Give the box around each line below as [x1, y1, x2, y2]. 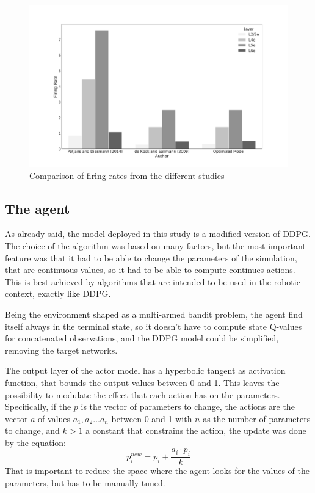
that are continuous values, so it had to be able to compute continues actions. [5, 263, 295, 276]
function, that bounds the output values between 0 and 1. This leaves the [5, 376, 280, 389]
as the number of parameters [203, 412, 311, 425]
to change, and [5, 424, 60, 437]
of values [38, 412, 71, 425]
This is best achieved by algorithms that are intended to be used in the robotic [5, 275, 300, 288]
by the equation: [5, 436, 66, 448]
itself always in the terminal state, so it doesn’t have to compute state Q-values [5, 320, 302, 332]
